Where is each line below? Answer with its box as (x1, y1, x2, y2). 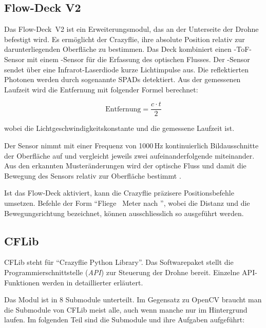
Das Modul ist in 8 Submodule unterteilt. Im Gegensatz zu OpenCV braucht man (4, 294, 262, 305)
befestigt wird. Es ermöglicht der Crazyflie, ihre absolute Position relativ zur (4, 33, 245, 44)
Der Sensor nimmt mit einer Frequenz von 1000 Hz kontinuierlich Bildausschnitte (4, 140, 259, 151)
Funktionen (4, 277, 40, 287)
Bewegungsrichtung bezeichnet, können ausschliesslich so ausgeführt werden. (4, 207, 244, 218)
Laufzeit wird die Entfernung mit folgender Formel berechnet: (4, 84, 198, 94)
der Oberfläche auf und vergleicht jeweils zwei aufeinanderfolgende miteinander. (4, 150, 255, 161)
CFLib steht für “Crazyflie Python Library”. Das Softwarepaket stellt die (4, 257, 234, 267)
